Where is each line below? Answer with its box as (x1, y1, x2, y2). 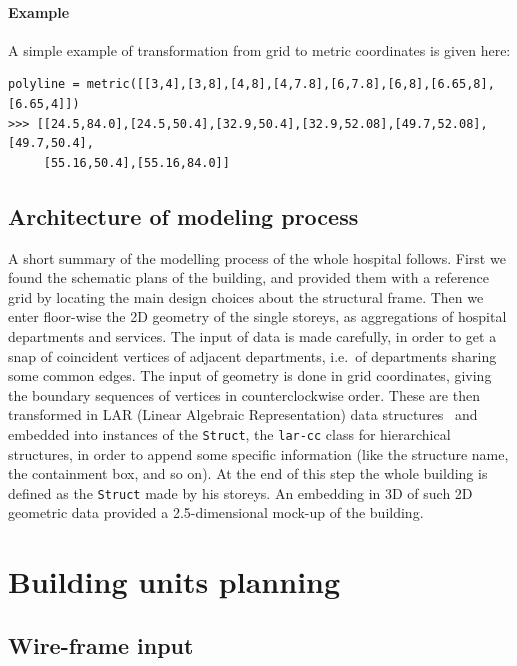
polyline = (8, 77, 80, 92)
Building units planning (8, 561, 341, 602)
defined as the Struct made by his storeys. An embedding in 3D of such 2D (8, 482, 473, 503)
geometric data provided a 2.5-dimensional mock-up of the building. (8, 502, 424, 523)
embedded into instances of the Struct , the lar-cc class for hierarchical (8, 423, 451, 444)
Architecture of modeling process (8, 200, 359, 231)
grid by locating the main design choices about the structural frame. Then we (8, 286, 484, 307)
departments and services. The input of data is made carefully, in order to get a (8, 325, 497, 346)
